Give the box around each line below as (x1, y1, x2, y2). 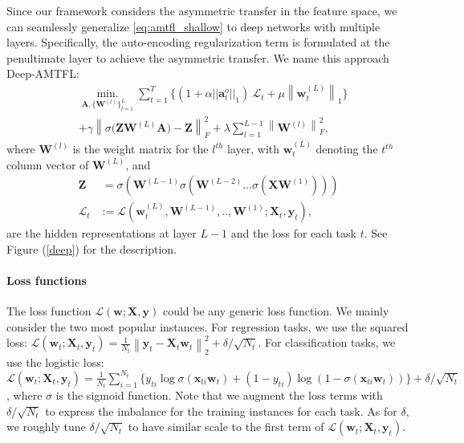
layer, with (227, 140, 280, 157)
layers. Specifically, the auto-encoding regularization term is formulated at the (6, 34, 390, 51)
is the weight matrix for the (72, 140, 209, 157)
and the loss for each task (230, 225, 356, 242)
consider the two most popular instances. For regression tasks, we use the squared (6, 318, 409, 335)
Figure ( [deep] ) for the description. (6, 240, 177, 257)
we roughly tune (6, 418, 86, 435)
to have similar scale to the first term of (128, 418, 324, 435)
